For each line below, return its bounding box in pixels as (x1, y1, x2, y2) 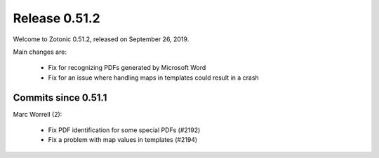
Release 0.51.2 (13, 10, 101, 26)
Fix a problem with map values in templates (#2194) (48, 136, 198, 144)
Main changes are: (13, 48, 67, 56)
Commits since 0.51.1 (13, 92, 107, 103)
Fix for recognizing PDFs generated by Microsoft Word (48, 64, 206, 72)
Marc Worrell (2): (13, 110, 62, 118)
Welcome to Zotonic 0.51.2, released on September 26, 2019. (13, 35, 189, 43)
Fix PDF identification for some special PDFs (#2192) (48, 126, 201, 134)
